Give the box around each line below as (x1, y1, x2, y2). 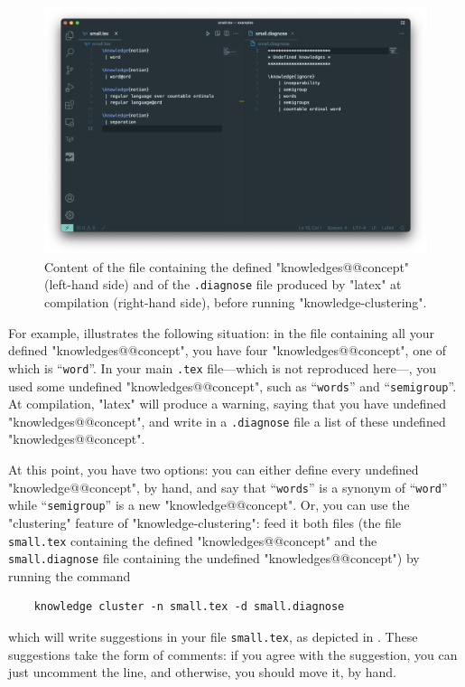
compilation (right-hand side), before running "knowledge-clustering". (44, 293, 427, 312)
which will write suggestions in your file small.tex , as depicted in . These (8, 627, 418, 646)
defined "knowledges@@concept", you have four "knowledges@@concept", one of (8, 341, 447, 360)
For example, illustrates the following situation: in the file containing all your (8, 323, 434, 342)
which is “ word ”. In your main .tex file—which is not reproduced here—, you (8, 358, 437, 377)
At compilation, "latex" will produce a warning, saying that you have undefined (8, 394, 447, 413)
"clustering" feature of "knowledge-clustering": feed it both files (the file (8, 513, 402, 532)
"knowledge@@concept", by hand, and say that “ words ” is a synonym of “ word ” (8, 477, 448, 496)
